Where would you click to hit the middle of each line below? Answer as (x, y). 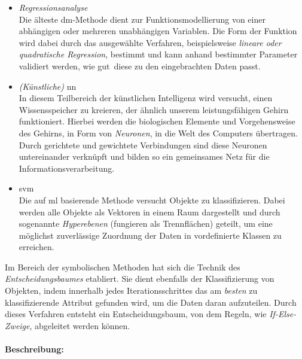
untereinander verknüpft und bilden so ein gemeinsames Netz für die (144, 156)
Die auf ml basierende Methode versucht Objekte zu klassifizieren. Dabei (152, 200)
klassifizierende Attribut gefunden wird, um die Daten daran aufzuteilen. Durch (151, 302)
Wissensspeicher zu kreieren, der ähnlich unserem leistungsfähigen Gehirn (154, 109)
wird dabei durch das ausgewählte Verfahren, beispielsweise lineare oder (150, 42)
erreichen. (36, 247)
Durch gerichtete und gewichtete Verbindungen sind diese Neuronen (143, 144)
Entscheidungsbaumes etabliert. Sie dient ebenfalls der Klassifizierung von (140, 279)
